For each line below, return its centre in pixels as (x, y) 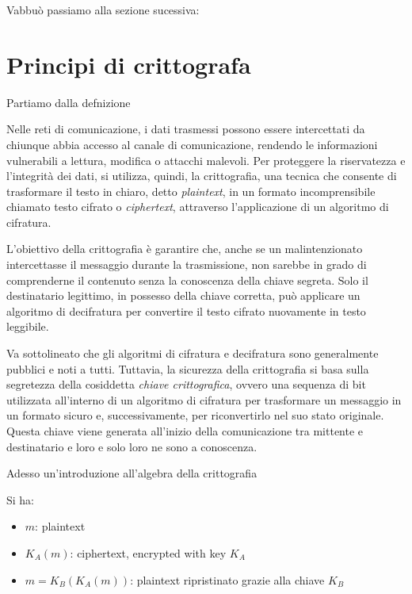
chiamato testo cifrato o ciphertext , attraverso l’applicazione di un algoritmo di (198, 207)
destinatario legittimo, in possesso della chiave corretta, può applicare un (183, 295)
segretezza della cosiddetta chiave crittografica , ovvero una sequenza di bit (186, 384)
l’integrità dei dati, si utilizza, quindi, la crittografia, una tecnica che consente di (202, 176)
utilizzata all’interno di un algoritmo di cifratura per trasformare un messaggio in (204, 399)
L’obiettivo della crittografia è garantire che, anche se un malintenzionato (185, 249)
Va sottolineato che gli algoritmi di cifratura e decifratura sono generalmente (193, 353)
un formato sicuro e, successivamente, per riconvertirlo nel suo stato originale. (195, 415)
